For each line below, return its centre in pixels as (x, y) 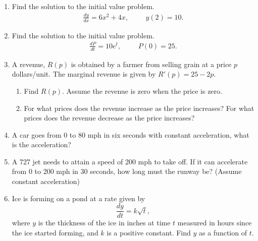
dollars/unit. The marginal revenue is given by (84, 74)
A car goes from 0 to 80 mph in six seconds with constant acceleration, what (131, 134)
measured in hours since (215, 223)
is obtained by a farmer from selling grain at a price (151, 64)
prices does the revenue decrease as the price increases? (109, 118)
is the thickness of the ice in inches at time (104, 223)
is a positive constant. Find (149, 232)
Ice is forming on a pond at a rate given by (79, 198)
